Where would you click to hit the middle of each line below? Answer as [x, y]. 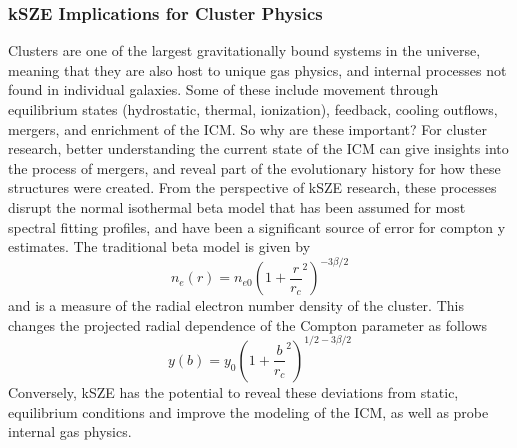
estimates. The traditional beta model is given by [159, 246]
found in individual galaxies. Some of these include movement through [223, 89]
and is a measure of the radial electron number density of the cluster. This [236, 305]
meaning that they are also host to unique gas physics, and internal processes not [257, 69]
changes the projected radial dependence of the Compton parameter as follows [248, 324]
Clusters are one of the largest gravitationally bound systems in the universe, [244, 50]
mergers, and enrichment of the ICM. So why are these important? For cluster [248, 128]
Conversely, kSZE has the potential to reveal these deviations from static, [233, 391]
